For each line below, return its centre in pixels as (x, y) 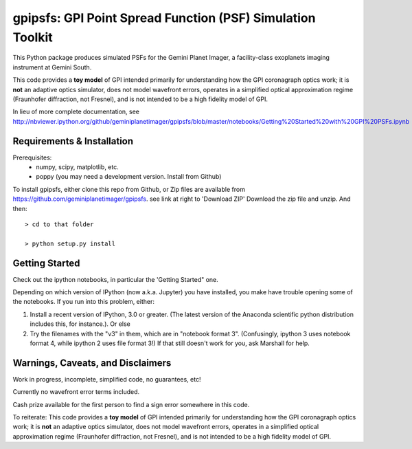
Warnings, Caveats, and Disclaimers (92, 363)
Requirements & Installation (73, 141)
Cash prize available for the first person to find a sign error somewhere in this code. (131, 404)
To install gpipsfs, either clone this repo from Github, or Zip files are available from (129, 189)
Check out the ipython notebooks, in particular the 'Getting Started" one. (116, 279)
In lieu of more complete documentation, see (76, 112)
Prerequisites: (32, 157)
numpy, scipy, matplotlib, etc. (78, 167)
